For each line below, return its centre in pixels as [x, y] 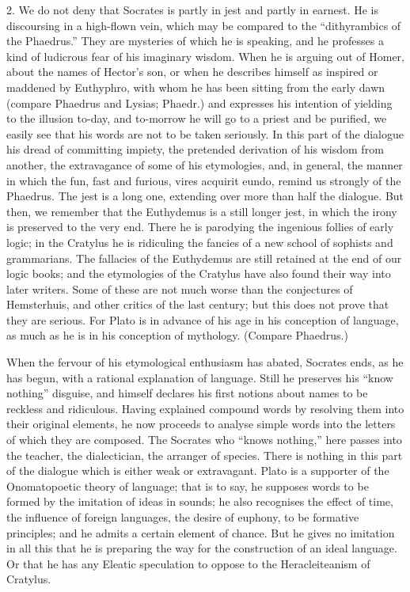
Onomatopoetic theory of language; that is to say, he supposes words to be [188, 486]
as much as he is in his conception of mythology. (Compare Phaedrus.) [177, 335]
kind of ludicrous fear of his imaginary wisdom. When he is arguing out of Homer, [205, 56]
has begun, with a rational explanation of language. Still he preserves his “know [200, 377]
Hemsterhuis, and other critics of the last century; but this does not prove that [198, 304]
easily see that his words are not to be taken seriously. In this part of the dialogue [205, 133]
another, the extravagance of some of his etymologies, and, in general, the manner [205, 164]
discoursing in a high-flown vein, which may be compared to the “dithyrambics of [204, 25]
